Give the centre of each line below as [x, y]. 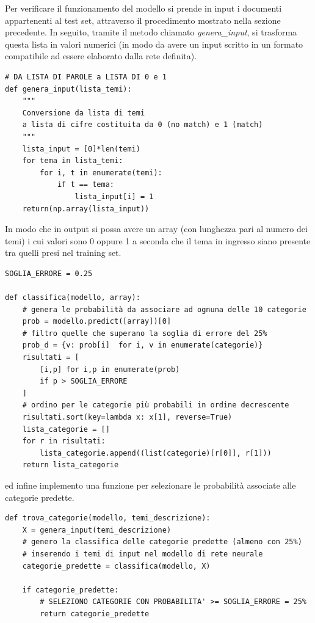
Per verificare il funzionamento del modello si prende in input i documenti [143, 8]
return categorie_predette [95, 614]
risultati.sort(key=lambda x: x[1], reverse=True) [127, 417]
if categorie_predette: [71, 590]
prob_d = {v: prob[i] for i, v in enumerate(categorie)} [143, 345]
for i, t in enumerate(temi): [101, 173]
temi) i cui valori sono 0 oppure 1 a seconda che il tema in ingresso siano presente [158, 240]
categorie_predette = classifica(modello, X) [116, 566]
